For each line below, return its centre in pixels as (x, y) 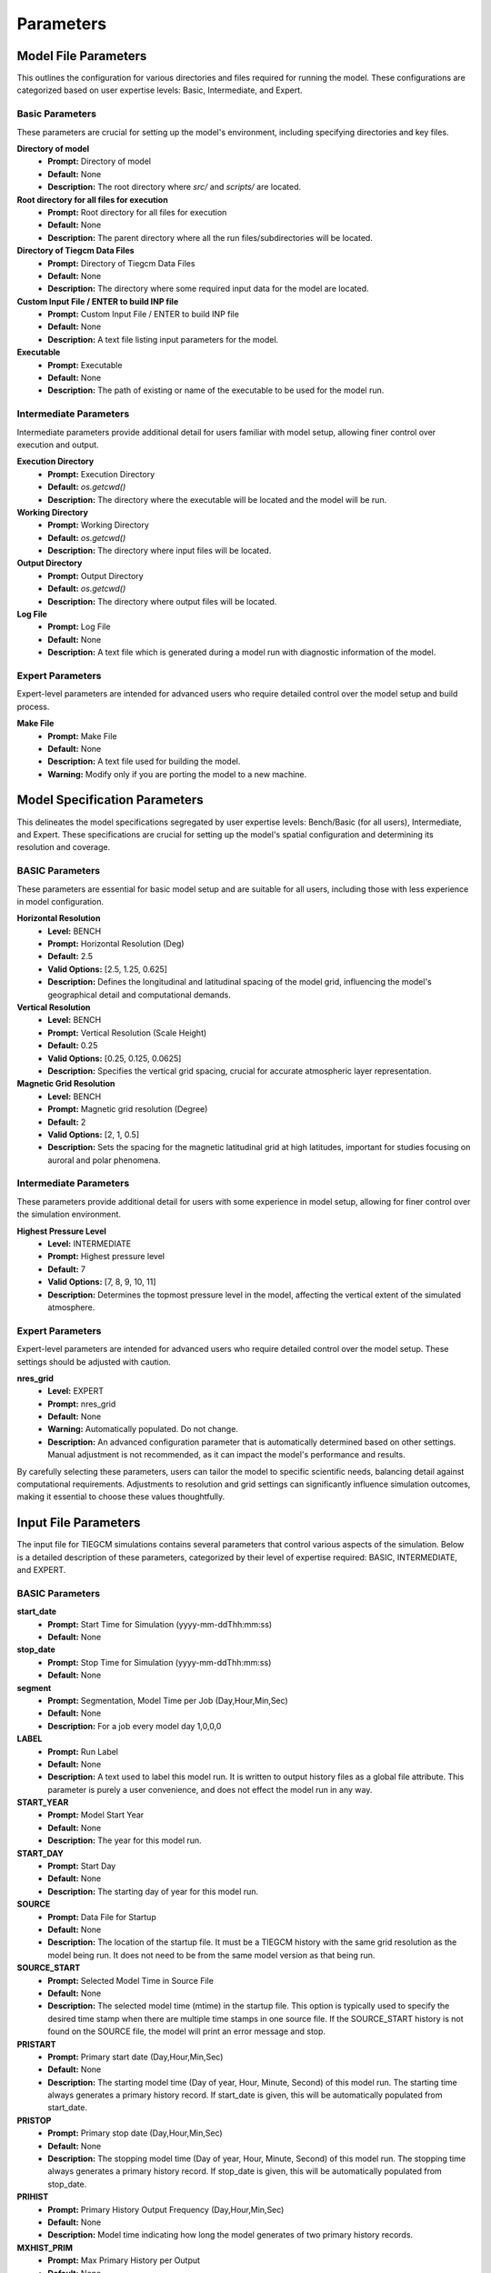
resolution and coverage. (64, 847)
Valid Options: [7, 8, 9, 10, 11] (102, 1282)
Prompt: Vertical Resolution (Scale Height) (127, 1033)
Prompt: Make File (82, 736)
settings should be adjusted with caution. (94, 1362)
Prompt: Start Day (82, 1866)
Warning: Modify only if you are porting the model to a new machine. (177, 774)
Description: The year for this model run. (125, 1840)
